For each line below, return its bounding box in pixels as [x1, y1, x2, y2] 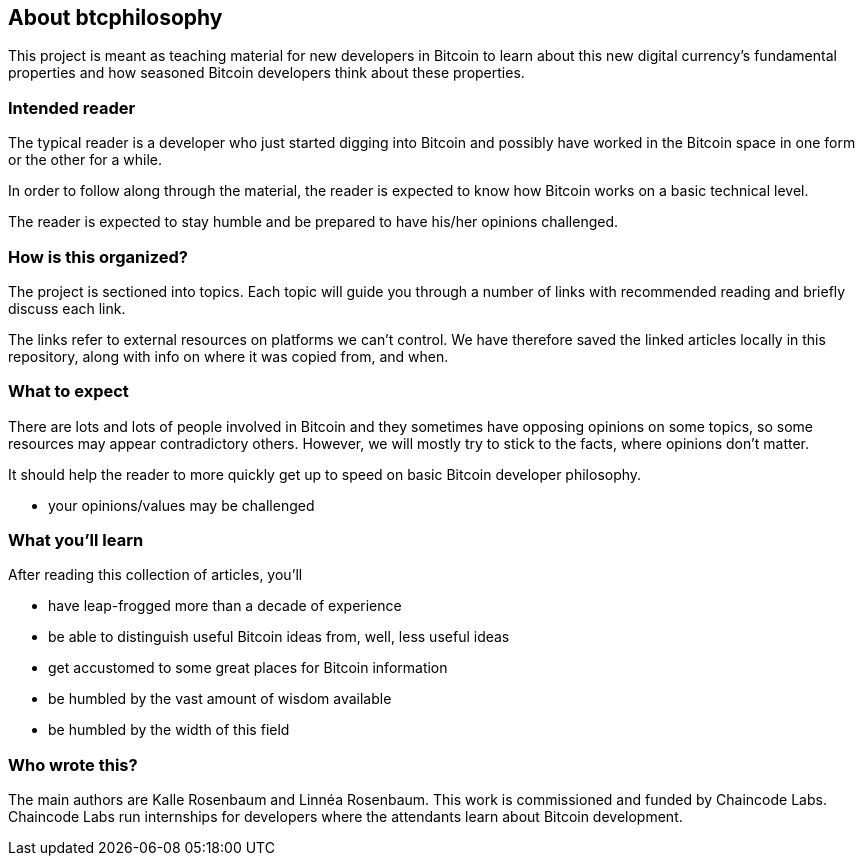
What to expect [8, 381, 129, 402]
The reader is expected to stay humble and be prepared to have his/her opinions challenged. [8, 213, 619, 231]
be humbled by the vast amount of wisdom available [48, 690, 392, 708]
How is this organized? [8, 246, 188, 267]
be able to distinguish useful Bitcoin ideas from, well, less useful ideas [48, 628, 510, 646]
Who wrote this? [8, 754, 138, 775]
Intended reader [8, 97, 136, 118]
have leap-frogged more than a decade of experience [48, 597, 402, 615]
